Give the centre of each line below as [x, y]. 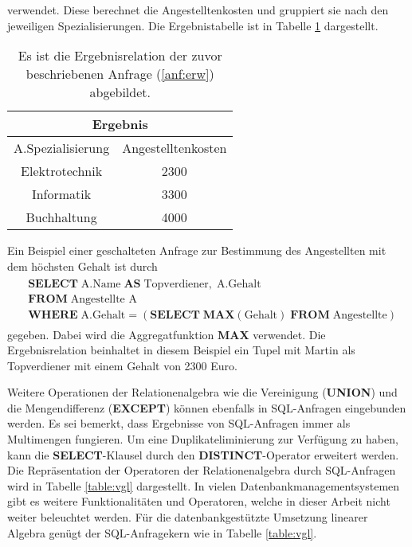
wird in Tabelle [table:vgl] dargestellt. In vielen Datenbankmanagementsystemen [204, 485]
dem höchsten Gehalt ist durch [82, 266]
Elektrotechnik [62, 171]
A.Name [101, 285]
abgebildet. [120, 92]
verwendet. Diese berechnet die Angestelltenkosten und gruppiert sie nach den [198, 10]
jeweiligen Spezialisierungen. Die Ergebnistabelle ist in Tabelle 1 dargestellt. [193, 25]
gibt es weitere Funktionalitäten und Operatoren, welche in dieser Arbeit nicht [199, 501]
